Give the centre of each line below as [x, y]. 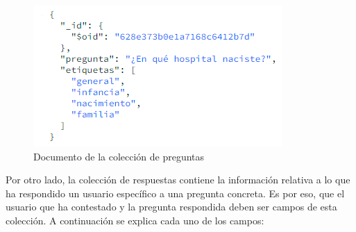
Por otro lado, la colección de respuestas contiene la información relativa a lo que [178, 180]
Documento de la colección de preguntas [119, 156]
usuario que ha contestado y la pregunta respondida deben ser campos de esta [171, 207]
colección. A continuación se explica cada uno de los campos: [135, 220]
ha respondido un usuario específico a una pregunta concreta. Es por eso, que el [175, 193]
